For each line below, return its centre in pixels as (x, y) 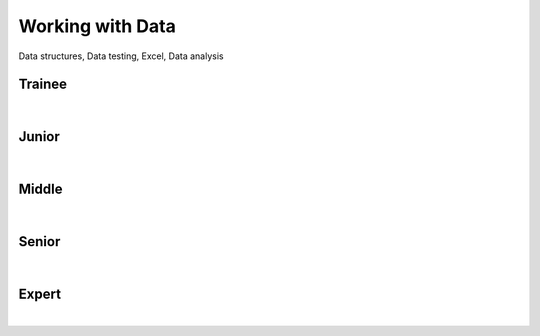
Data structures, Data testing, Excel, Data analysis (121, 56)
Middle (40, 189)
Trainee (43, 84)
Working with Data (97, 26)
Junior (39, 136)
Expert (40, 293)
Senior (39, 241)
